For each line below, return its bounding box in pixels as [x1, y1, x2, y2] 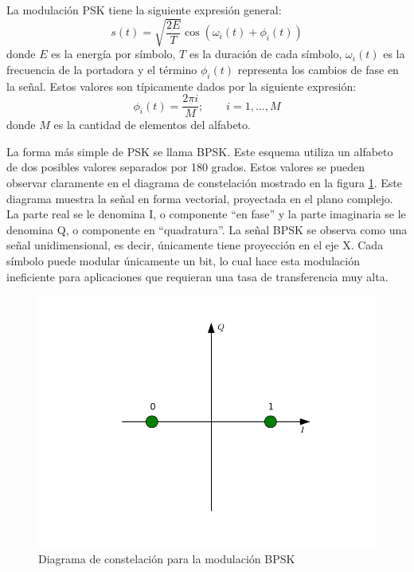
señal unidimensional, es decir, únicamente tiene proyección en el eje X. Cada [6, 237, 384, 253]
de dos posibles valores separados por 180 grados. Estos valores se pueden [6, 159, 365, 175]
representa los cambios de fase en [237, 61, 399, 77]
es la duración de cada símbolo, [189, 45, 342, 62]
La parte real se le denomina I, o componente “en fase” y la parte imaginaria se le [6, 206, 406, 222]
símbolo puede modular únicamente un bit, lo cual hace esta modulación [6, 252, 360, 268]
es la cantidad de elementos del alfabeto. [53, 116, 251, 133]
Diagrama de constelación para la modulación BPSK [38, 550, 295, 567]
